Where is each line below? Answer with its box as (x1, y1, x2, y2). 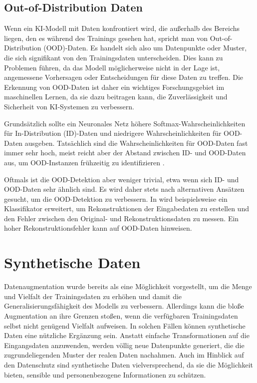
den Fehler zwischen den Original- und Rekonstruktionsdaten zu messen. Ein (4, 213, 239, 223)
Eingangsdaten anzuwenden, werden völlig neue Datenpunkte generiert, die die (4, 340, 245, 350)
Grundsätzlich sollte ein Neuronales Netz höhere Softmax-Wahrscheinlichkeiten (4, 118, 246, 128)
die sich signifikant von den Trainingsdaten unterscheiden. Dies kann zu (4, 52, 223, 62)
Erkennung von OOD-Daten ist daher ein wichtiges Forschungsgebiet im (4, 81, 225, 92)
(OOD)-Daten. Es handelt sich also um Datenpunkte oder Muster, (43, 42, 247, 53)
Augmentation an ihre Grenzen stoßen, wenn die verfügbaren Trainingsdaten (4, 310, 238, 321)
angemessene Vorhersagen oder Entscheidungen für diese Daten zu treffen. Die (4, 72, 244, 82)
